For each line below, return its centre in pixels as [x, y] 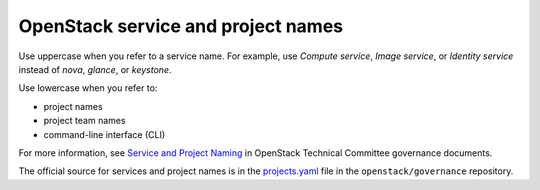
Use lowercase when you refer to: [88, 88]
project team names [84, 121]
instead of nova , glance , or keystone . [95, 69]
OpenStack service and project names [181, 26]
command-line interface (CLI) [104, 134]
